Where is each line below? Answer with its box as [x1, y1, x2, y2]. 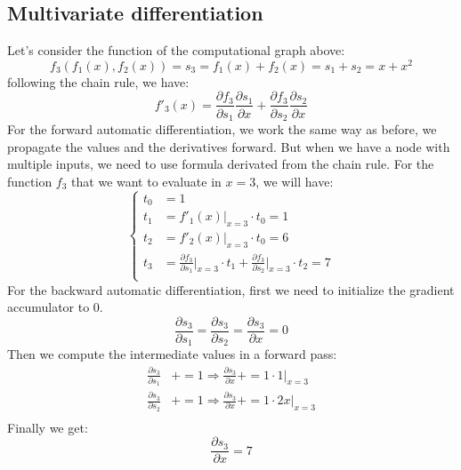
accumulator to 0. [7, 298, 103, 316]
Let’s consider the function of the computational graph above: [7, 41, 345, 60]
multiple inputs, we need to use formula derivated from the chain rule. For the [7, 155, 434, 173]
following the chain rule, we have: [7, 72, 190, 91]
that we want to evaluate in [71, 171, 222, 190]
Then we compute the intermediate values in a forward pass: [7, 345, 337, 363]
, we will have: [255, 171, 334, 190]
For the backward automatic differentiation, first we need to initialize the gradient [7, 280, 455, 299]
